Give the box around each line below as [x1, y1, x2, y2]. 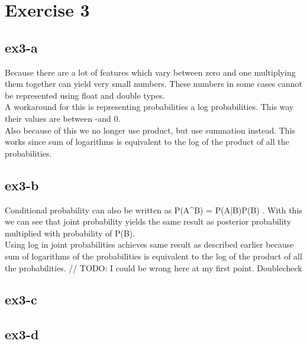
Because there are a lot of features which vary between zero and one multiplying [5, 66, 296, 78]
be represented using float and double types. [5, 89, 165, 101]
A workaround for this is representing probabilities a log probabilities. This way [5, 100, 294, 113]
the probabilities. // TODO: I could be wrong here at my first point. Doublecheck [5, 261, 302, 274]
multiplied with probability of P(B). [5, 226, 135, 239]
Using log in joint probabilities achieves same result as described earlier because [5, 238, 294, 251]
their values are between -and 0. [5, 112, 121, 124]
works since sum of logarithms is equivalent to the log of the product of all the [5, 135, 289, 148]
